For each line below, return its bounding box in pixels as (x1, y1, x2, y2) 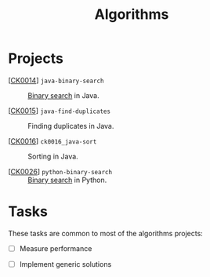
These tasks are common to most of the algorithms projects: (8, 228, 204, 238)
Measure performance (19, 243, 92, 253)
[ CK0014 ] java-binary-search (8, 75, 104, 85)
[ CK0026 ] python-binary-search (8, 166, 112, 176)
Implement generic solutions (19, 259, 112, 268)
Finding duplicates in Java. (27, 121, 114, 130)
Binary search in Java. (27, 90, 100, 100)
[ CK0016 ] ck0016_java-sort (8, 136, 97, 146)
